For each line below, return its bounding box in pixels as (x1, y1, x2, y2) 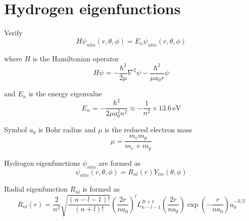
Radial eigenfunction (4, 183, 68, 194)
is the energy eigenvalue (28, 88, 103, 99)
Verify (4, 27, 23, 38)
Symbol (4, 124, 27, 135)
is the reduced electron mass (105, 124, 192, 135)
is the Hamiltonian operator (32, 53, 119, 63)
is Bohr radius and (38, 124, 96, 135)
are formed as (98, 157, 141, 168)
